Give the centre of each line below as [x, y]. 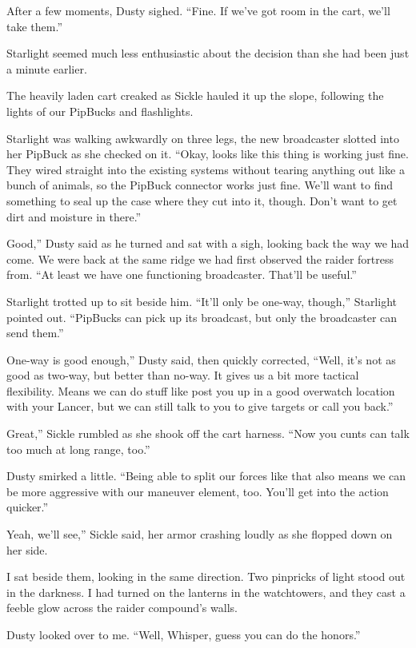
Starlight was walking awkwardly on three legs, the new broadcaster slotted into [203, 138]
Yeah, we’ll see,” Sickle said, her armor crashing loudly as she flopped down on [200, 534]
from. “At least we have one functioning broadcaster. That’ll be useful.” [182, 274]
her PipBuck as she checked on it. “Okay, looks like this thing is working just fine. [208, 154]
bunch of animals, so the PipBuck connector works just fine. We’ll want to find [200, 185]
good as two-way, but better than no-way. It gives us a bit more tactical [183, 375]
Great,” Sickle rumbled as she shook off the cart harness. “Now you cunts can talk [208, 433]
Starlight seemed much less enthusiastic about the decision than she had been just [208, 53]
